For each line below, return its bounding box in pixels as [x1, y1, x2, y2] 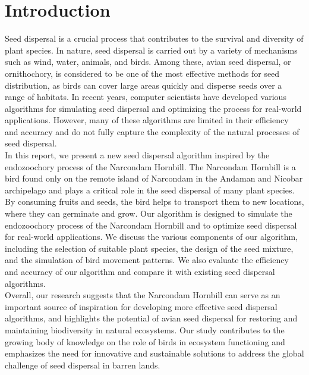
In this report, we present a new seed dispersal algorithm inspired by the [5, 149, 270, 161]
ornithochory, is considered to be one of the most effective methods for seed [5, 67, 280, 79]
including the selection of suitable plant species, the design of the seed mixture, [5, 242, 294, 254]
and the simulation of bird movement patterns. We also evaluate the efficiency [5, 254, 289, 266]
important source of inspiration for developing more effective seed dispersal [5, 300, 278, 312]
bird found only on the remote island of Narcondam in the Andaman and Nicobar [5, 172, 303, 185]
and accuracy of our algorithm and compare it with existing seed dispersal [5, 265, 275, 277]
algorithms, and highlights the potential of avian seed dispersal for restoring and [5, 312, 298, 324]
